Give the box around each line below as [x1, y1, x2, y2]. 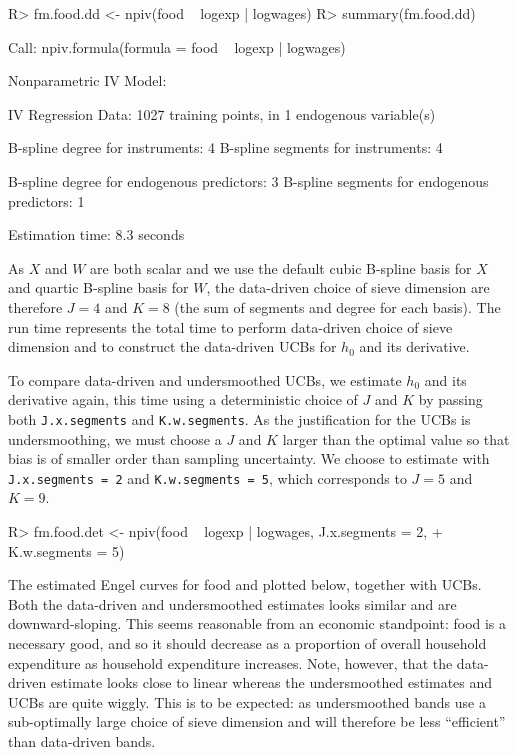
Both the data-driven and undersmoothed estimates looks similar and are [8, 593, 457, 614]
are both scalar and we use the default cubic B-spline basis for [90, 257, 472, 278]
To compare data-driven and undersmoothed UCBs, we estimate [8, 369, 402, 390]
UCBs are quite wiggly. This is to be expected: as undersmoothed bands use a [8, 691, 486, 712]
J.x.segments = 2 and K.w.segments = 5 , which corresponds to [8, 467, 407, 488]
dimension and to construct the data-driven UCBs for [8, 336, 337, 357]
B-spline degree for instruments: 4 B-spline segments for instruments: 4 [8, 137, 443, 158]
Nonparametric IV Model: [8, 70, 167, 91]
